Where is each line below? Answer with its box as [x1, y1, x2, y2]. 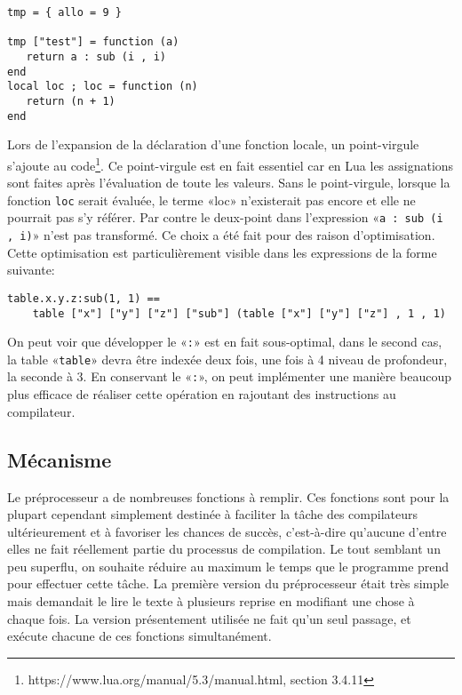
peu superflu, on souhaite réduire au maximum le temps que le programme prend [7, 556, 450, 575]
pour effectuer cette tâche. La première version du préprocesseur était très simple [7, 574, 450, 593]
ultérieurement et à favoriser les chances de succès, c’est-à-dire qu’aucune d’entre [7, 522, 447, 540]
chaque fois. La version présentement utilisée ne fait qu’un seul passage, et [7, 609, 411, 627]
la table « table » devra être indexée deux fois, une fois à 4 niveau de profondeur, [7, 349, 448, 368]
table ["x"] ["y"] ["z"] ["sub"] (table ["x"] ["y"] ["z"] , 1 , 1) [32, 307, 446, 320]
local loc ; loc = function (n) [7, 80, 198, 93]
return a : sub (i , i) [26, 50, 166, 63]
